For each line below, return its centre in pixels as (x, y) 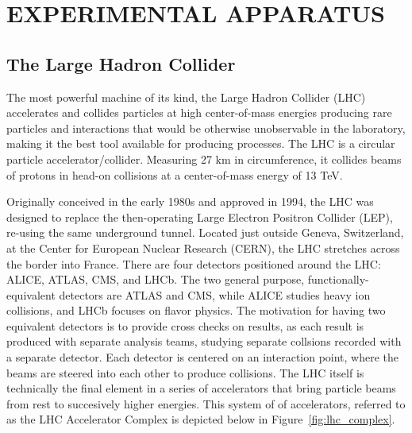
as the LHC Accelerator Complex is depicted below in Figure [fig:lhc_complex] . (201, 419)
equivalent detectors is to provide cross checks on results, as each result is (185, 325)
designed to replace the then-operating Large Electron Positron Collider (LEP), (200, 216)
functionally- (338, 279)
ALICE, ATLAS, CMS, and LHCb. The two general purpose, (156, 279)
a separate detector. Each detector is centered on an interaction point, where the (203, 357)
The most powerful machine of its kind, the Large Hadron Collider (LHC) (186, 97)
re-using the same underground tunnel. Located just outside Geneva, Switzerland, (205, 232)
